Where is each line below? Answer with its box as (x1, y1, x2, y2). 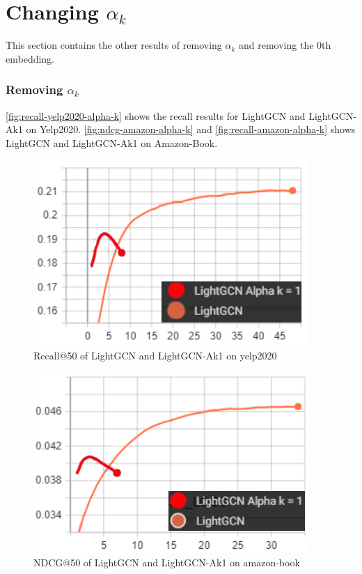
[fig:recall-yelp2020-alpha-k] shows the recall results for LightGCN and (6, 108, 306, 123)
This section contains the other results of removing (6, 38, 222, 52)
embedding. (6, 51, 55, 65)
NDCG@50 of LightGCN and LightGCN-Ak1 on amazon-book (33, 555, 300, 570)
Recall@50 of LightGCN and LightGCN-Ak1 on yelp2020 (33, 348, 277, 362)
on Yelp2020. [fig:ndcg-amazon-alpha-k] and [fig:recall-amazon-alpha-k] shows (26, 122, 356, 137)
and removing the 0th (239, 38, 331, 52)
